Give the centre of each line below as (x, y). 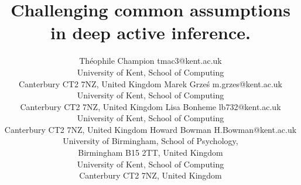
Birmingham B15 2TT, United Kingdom (150, 153)
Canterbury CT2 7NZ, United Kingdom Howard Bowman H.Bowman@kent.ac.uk (150, 129)
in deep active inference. (150, 32)
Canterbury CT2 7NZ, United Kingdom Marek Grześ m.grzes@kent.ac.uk (150, 83)
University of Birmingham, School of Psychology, (150, 141)
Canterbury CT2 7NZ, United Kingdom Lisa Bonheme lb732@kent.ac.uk (150, 106)
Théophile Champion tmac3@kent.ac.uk (150, 61)
